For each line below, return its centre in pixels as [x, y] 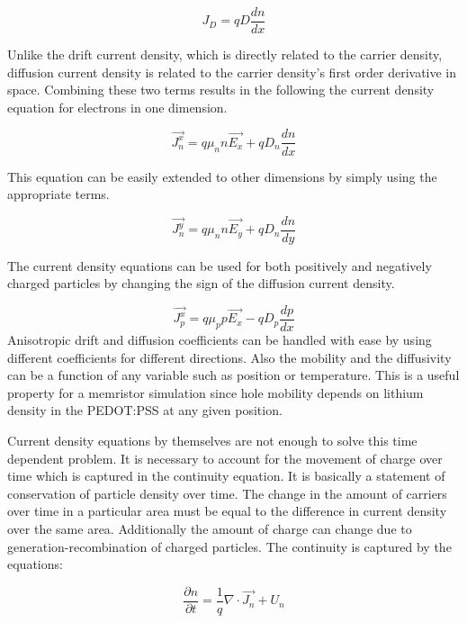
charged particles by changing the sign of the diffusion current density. [201, 283]
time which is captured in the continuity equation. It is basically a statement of [226, 476]
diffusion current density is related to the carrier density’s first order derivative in [232, 72]
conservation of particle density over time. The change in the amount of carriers [227, 493]
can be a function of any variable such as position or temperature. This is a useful [233, 375]
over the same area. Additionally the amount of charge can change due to [210, 528]
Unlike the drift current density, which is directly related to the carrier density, [225, 54]
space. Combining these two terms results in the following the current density [221, 90]
